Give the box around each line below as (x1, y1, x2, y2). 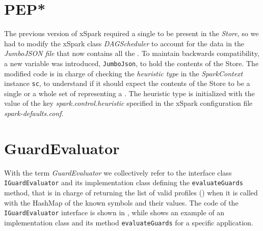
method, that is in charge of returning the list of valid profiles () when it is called (4, 187, 258, 197)
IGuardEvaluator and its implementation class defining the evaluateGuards (4, 177, 243, 188)
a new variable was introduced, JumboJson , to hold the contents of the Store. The (4, 57, 259, 68)
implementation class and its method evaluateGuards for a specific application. (4, 217, 253, 227)
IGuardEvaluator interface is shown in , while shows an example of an (4, 207, 225, 218)
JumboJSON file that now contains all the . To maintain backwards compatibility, (4, 48, 259, 59)
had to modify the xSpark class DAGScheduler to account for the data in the (4, 38, 245, 48)
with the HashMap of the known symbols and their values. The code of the (4, 197, 239, 208)
